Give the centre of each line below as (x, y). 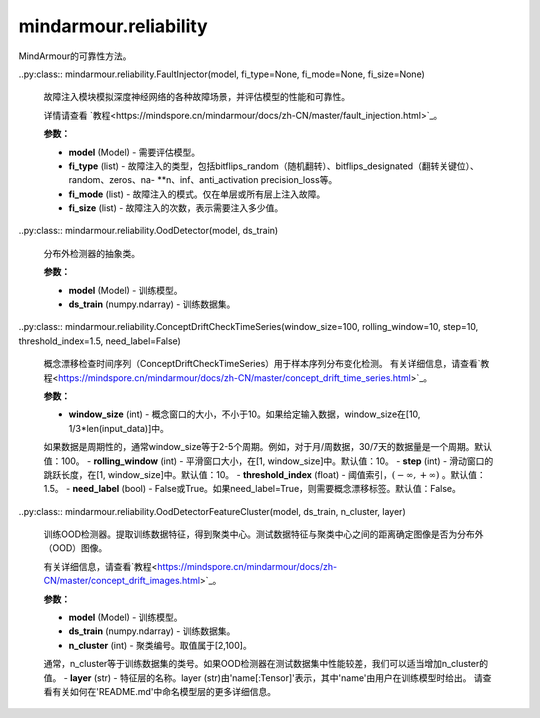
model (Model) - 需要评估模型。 (134, 152)
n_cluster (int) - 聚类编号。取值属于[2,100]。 (160, 645)
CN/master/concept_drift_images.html (121, 581)
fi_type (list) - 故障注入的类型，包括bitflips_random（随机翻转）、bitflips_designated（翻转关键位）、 (273, 166)
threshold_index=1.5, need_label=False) (100, 341)
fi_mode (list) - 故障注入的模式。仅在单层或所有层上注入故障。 (197, 194)
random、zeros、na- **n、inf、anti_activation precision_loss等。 (203, 180)
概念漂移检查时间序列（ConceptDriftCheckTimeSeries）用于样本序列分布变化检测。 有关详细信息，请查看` (262, 364)
